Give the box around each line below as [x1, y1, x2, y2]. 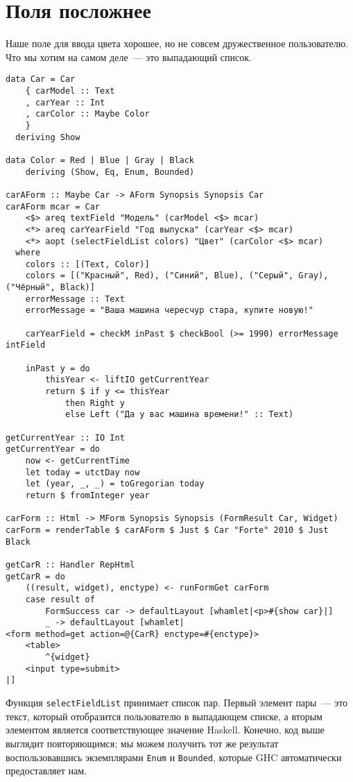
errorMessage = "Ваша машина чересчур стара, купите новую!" [25, 305, 313, 316]
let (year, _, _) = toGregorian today [25, 479, 205, 489]
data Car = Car [6, 74, 76, 85]
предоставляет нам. [6, 763, 87, 778]
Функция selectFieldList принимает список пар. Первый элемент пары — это [6, 695, 348, 710]
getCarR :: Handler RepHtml [6, 559, 135, 570]
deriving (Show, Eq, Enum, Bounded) [25, 167, 195, 177]
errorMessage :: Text [25, 294, 125, 304]
